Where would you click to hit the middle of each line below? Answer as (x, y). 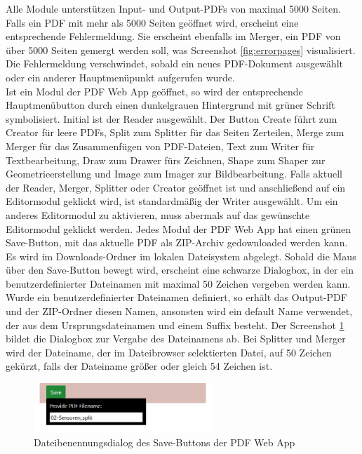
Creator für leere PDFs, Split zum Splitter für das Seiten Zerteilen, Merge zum (175, 132)
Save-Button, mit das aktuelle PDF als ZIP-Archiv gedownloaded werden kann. (177, 242)
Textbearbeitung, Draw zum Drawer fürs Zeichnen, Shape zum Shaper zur (166, 160)
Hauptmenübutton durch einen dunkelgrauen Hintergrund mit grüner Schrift (170, 105)
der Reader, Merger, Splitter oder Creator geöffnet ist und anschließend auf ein (176, 187)
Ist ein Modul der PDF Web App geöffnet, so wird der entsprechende (154, 91)
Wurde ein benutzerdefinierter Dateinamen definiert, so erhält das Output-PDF (176, 297)
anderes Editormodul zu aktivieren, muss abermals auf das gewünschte (158, 214)
